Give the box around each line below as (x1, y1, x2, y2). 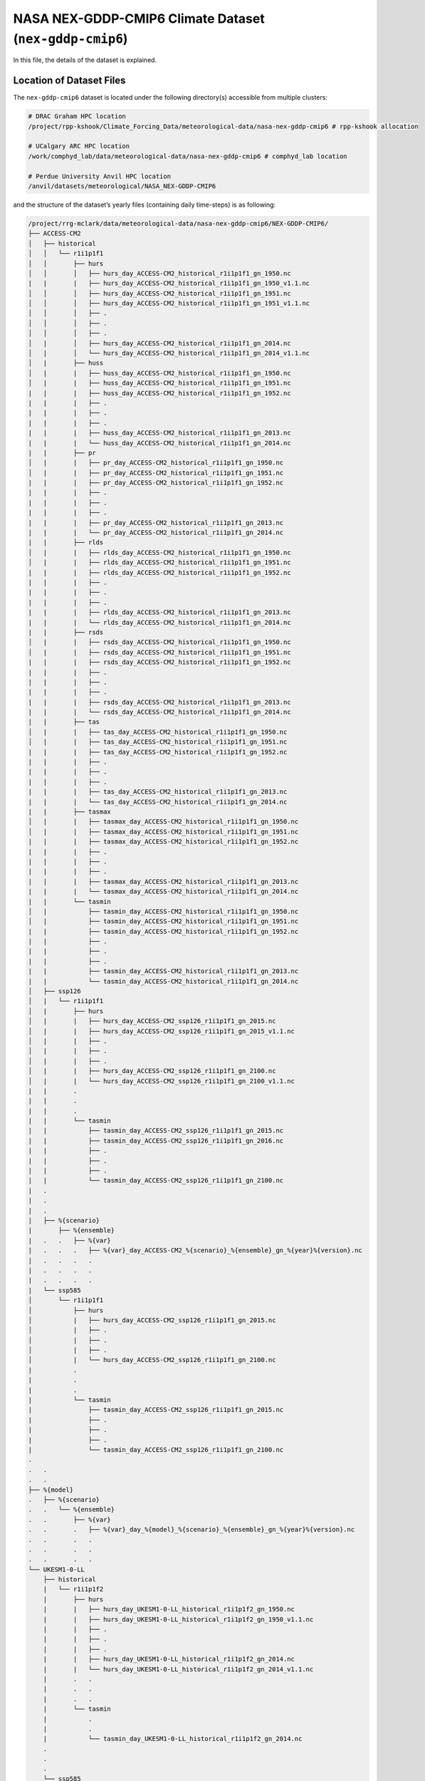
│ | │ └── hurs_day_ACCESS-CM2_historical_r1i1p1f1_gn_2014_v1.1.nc (28, 349, 310, 358)
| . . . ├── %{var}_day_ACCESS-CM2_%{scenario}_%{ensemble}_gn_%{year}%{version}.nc (28, 1247, 362, 1255)
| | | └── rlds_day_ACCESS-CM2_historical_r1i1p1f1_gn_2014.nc (28, 618, 291, 626)
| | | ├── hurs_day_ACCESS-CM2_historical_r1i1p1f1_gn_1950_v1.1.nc (28, 279, 310, 288)
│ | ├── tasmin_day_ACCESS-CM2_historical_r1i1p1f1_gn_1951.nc (28, 918, 299, 925)
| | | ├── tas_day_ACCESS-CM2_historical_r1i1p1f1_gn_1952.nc (28, 748, 288, 756)
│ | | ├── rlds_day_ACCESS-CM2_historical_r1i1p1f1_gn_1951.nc (28, 559, 291, 566)
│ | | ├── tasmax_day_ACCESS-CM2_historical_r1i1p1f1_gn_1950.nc (28, 818, 299, 826)
